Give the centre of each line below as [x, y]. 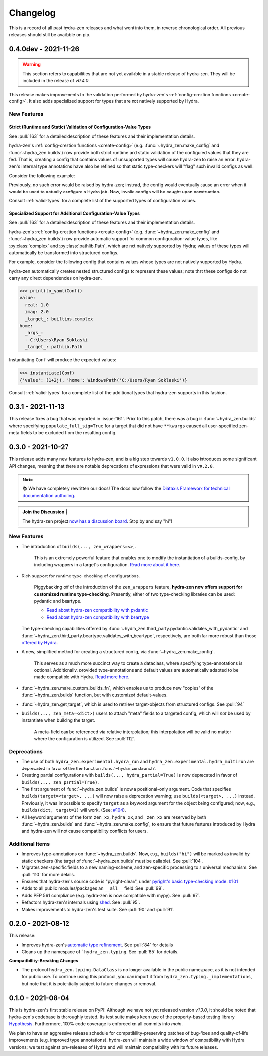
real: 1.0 [37, 305]
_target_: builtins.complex [59, 319]
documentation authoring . [49, 495]
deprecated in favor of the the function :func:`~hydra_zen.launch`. [89, 768]
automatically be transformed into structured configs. [64, 252]
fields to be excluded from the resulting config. [68, 433]
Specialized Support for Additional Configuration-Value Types [75, 213]
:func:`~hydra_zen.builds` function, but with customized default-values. [95, 695]
